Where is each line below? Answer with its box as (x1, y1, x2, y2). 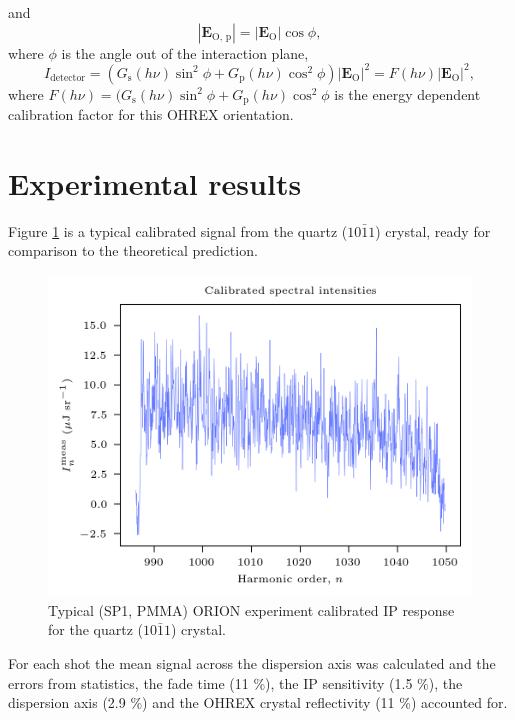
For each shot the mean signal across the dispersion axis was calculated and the (8, 653, 496, 674)
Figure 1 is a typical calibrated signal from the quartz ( (8, 220, 348, 241)
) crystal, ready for (375, 220, 491, 241)
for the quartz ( (48, 619, 143, 640)
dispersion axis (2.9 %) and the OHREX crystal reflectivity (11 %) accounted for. (8, 692, 508, 713)
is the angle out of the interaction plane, (61, 42, 309, 63)
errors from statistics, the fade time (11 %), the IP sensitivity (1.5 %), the (8, 672, 463, 693)
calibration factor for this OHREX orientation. (8, 104, 294, 125)
